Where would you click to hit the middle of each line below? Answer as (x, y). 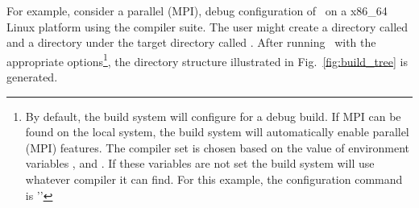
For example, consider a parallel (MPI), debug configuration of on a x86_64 (197, 10)
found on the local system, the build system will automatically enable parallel (217, 132)
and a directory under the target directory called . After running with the (191, 42)
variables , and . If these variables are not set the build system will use (200, 163)
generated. (32, 77)
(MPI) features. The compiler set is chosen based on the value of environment (218, 147)
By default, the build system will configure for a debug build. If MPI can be (213, 116)
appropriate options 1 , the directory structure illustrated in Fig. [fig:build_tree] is (207, 60)
